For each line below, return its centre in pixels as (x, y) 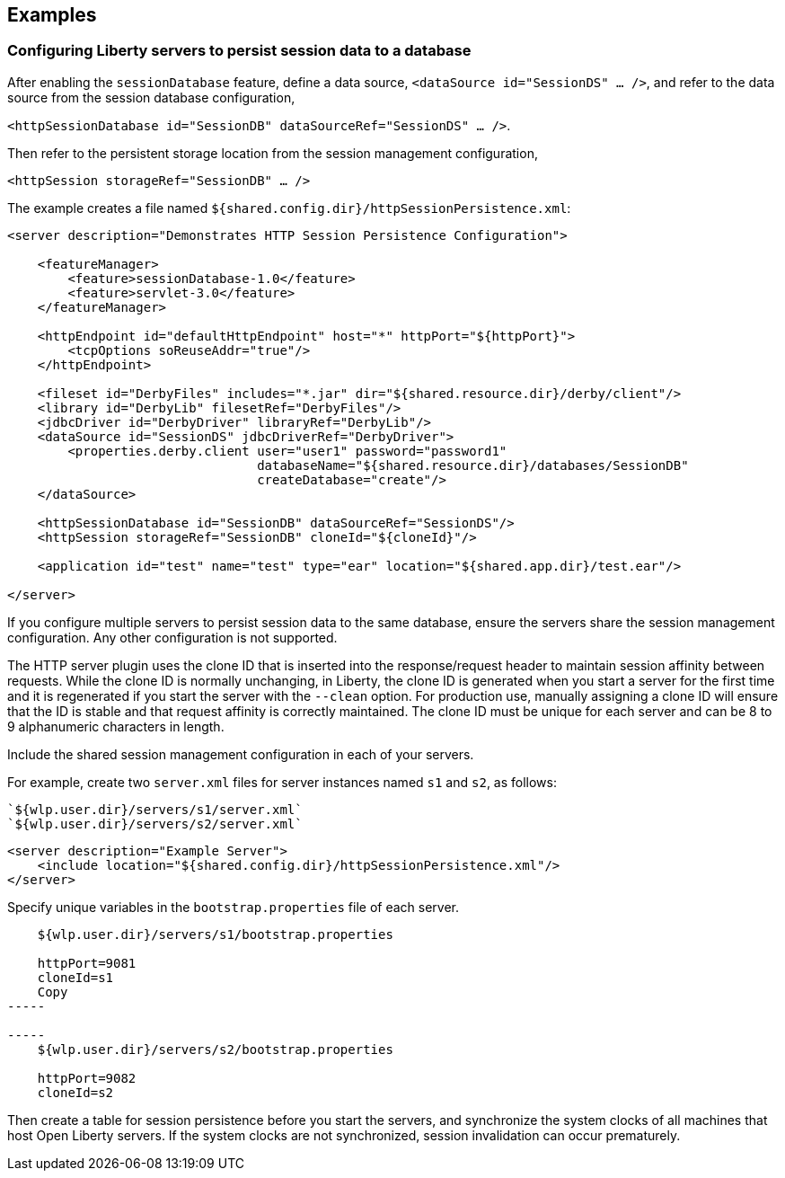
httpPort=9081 (87, 963)
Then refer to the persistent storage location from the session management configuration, (273, 153)
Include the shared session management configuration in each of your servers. (241, 754)
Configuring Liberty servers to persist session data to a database (239, 51)
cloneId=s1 (75, 977)
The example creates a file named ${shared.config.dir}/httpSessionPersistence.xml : (289, 208)
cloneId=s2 (75, 1092)
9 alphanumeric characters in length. (116, 726)
